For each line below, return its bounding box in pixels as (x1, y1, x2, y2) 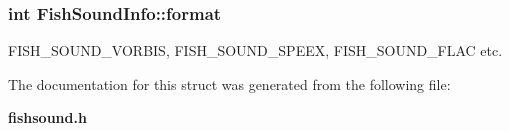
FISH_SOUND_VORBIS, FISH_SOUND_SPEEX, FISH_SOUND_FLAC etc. (8, 40, 503, 61)
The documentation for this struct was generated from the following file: (8, 73, 451, 94)
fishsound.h (8, 107, 87, 128)
